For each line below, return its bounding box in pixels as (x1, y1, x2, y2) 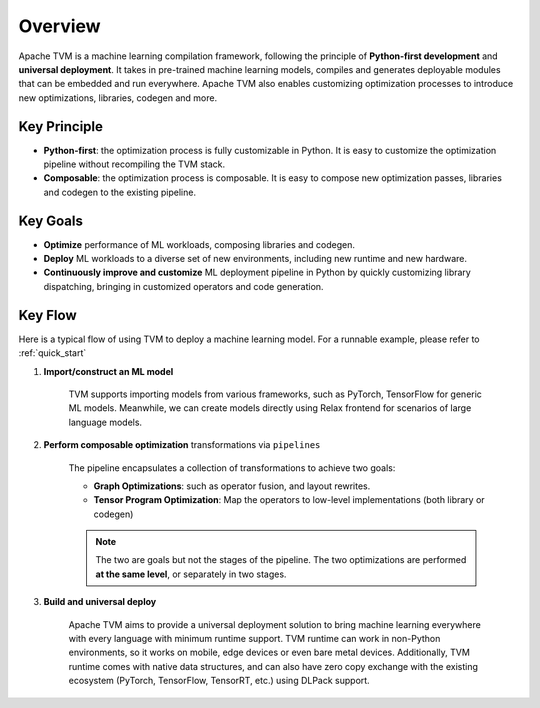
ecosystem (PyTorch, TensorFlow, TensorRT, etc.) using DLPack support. (68, 675, 370, 687)
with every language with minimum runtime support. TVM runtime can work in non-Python (68, 633, 441, 645)
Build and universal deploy (43, 596, 157, 608)
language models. (68, 416, 143, 428)
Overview (18, 15, 101, 37)
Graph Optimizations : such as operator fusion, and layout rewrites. (93, 480, 371, 492)
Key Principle (18, 118, 104, 135)
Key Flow (18, 306, 77, 324)
